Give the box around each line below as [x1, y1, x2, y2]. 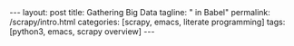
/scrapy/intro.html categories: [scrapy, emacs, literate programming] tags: [9, 16, 286, 27]
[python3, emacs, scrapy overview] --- [9, 26, 155, 37]
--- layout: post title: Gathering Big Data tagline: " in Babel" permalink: [9, 7, 270, 17]
